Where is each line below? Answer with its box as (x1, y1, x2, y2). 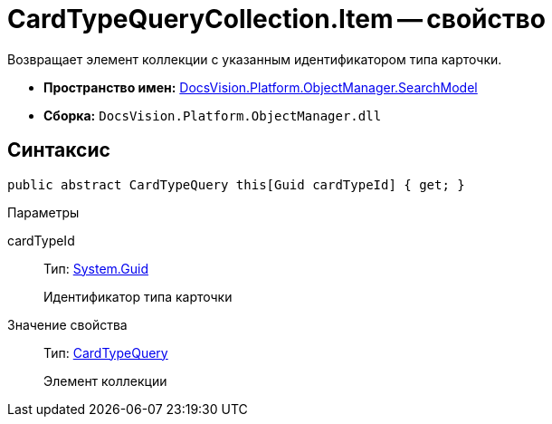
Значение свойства (7, 316, 128, 332)
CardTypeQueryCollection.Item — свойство (7, 4, 546, 34)
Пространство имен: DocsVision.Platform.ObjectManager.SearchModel (43, 79, 478, 95)
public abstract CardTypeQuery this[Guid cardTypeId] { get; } (7, 177, 465, 192)
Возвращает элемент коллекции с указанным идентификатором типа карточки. (7, 51, 502, 67)
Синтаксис (7, 139, 110, 162)
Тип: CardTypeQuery (43, 344, 168, 361)
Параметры (7, 204, 80, 220)
